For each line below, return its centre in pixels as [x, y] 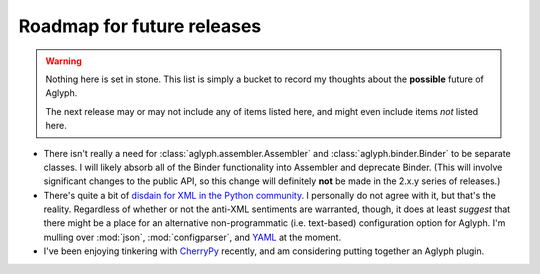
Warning [63, 61]
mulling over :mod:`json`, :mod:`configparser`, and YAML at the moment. [192, 237]
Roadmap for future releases [140, 26]
